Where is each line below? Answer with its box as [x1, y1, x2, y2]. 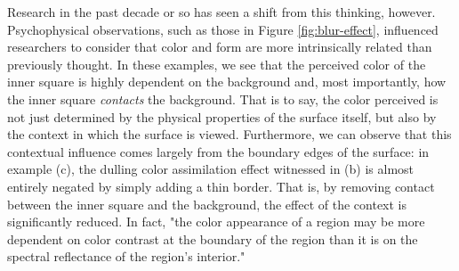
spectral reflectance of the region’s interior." [7, 247, 246, 266]
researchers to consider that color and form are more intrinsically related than [7, 37, 432, 56]
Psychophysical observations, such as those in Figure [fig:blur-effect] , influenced [7, 20, 439, 38]
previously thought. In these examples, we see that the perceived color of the [7, 54, 426, 73]
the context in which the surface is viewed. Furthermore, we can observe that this [7, 125, 452, 144]
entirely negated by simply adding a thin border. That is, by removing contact [7, 177, 435, 195]
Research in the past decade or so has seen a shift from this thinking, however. [7, 3, 436, 21]
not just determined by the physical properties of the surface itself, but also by [7, 107, 437, 126]
